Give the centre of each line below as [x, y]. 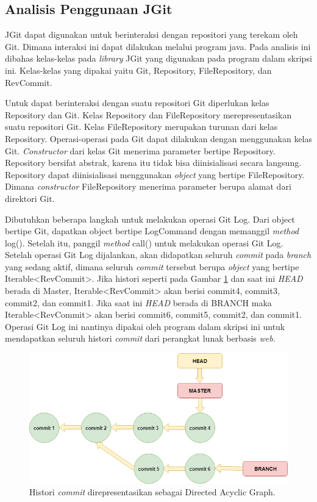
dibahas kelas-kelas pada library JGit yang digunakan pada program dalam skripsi [158, 58]
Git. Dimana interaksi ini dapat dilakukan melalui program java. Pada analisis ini [158, 46]
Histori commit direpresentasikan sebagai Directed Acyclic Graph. [152, 492]
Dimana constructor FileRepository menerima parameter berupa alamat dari [148, 186]
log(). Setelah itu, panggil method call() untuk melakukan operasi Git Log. [144, 242]
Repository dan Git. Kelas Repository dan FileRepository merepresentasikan [148, 114]
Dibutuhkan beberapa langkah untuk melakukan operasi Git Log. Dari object [150, 219]
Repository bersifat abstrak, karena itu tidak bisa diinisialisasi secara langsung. [153, 163]
